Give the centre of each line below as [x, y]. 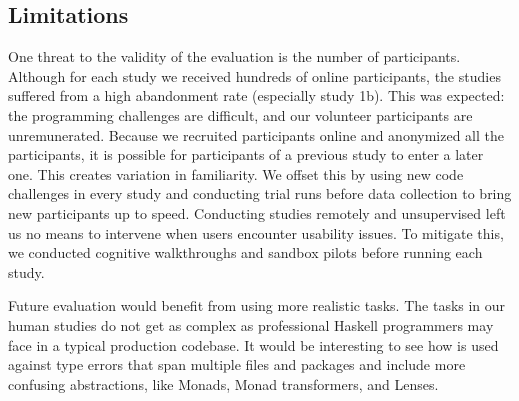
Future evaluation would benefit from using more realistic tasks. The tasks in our [257, 305]
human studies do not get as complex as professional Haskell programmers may [251, 324]
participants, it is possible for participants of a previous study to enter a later [246, 154]
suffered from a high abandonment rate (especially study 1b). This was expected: [256, 95]
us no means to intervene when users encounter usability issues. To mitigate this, [256, 232]
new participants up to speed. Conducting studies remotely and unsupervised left [257, 212]
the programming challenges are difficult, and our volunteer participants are [240, 114]
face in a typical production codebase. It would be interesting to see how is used [253, 344]
